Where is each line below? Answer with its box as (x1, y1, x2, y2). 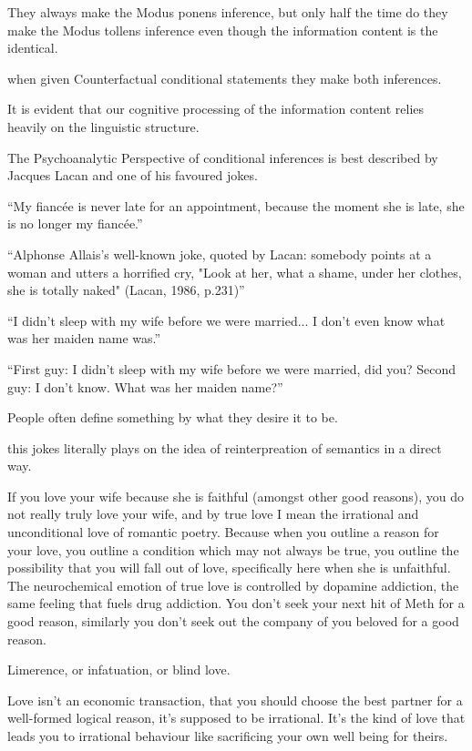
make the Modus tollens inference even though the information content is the (7, 20, 438, 39)
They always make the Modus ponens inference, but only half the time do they (7, 3, 448, 21)
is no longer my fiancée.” (7, 214, 143, 233)
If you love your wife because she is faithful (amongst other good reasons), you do (7, 486, 465, 505)
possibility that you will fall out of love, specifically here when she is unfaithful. (7, 558, 451, 577)
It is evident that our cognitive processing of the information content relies (7, 99, 425, 118)
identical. (7, 38, 58, 57)
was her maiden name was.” (7, 329, 161, 348)
